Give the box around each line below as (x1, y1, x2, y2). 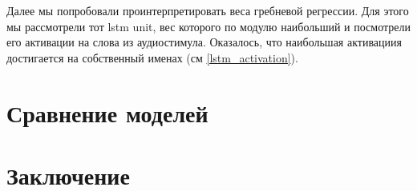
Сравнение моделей (6, 96, 208, 129)
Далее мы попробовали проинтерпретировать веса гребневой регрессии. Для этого (6, 2, 409, 18)
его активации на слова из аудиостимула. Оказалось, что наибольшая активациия (6, 34, 402, 50)
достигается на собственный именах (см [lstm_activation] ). (6, 49, 298, 66)
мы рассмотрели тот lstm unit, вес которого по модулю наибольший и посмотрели (6, 18, 411, 34)
